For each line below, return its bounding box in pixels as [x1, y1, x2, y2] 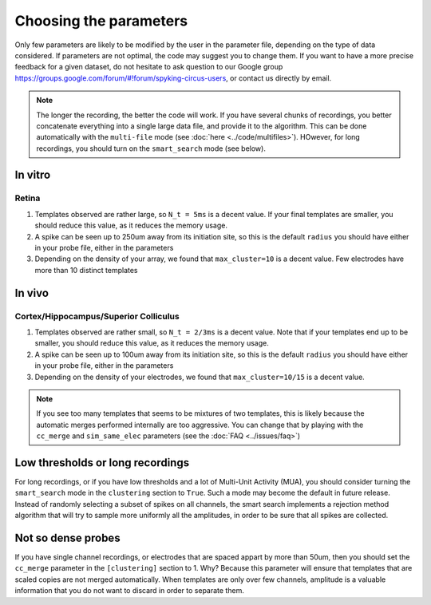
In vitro [14, 168, 51, 182]
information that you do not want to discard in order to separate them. [14, 586, 245, 595]
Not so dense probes [14, 531, 121, 544]
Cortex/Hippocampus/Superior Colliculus [14, 310, 180, 322]
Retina [14, 192, 41, 204]
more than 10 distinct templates [34, 265, 138, 275]
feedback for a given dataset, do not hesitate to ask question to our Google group [14, 62, 283, 72]
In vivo [14, 286, 49, 299]
